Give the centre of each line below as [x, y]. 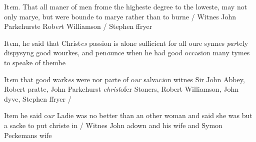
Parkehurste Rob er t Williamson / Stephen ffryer [78, 26]
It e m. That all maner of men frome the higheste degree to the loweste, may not [126, 6]
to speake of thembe [35, 62]
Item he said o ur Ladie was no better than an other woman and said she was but [128, 115]
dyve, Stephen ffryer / [38, 98]
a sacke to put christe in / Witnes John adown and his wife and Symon [113, 125]
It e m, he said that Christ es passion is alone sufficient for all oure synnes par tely [126, 43]
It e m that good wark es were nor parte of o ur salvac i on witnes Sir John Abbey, [124, 79]
